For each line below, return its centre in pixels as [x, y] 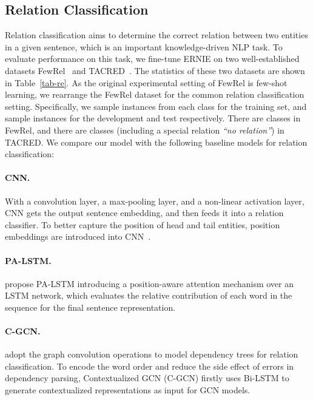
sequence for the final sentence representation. [90, 307]
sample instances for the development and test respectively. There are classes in [153, 118]
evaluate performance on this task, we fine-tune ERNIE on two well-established [152, 59]
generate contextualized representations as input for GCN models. [128, 390]
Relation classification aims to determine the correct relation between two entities [156, 35]
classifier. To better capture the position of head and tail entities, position [143, 224]
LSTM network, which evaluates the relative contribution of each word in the [149, 295]
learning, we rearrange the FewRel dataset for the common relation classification [155, 94]
